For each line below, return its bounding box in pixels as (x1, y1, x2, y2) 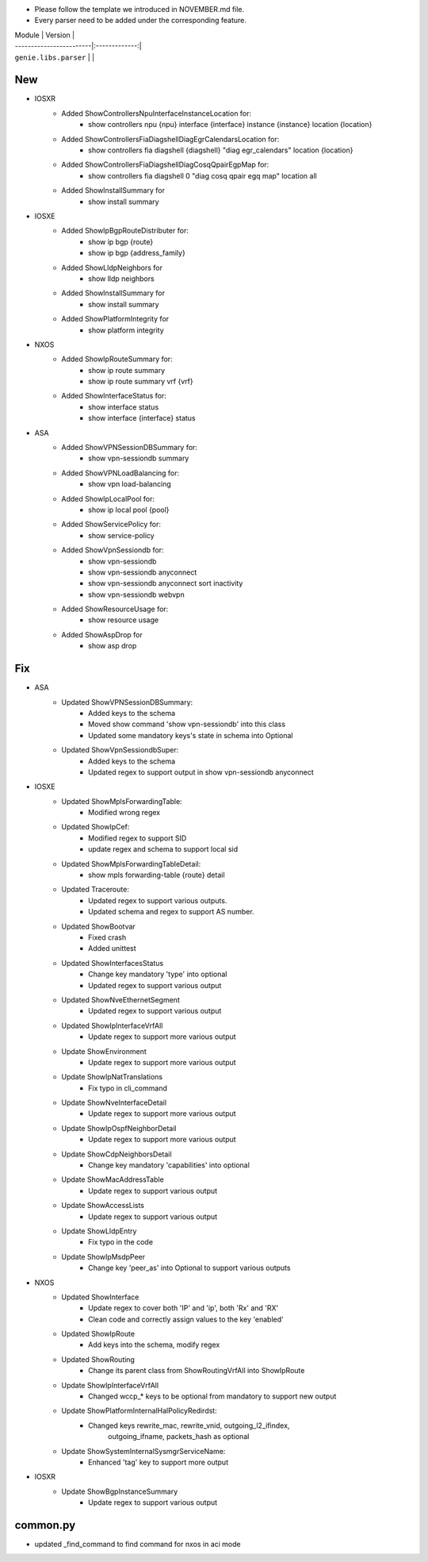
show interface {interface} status (88, 414, 196, 423)
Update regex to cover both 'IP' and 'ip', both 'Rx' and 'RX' (88, 1303, 279, 1313)
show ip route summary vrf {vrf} (88, 377, 193, 387)
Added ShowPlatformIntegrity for (61, 314, 170, 324)
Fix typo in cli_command (88, 1083, 168, 1093)
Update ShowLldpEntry (61, 1226, 137, 1236)
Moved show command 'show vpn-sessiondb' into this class (88, 719, 285, 729)
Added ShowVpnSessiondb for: (61, 545, 164, 555)
